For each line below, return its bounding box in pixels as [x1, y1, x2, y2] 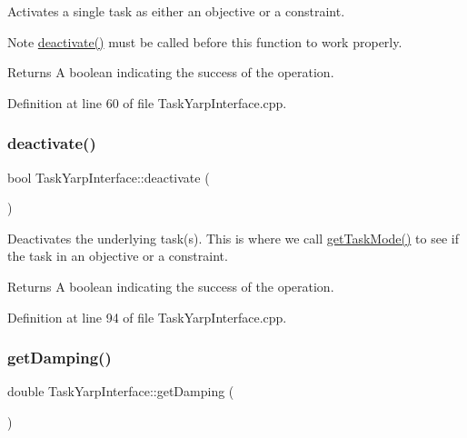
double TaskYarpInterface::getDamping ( [7, 382, 234, 401]
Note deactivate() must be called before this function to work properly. [7, 32, 402, 51]
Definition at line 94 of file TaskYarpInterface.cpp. [7, 307, 287, 326]
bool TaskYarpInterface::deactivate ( [7, 167, 210, 186]
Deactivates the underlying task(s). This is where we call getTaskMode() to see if [7, 228, 459, 247]
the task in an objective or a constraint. [7, 246, 228, 265]
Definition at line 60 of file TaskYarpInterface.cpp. [7, 93, 287, 112]
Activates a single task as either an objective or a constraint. [7, 2, 345, 20]
